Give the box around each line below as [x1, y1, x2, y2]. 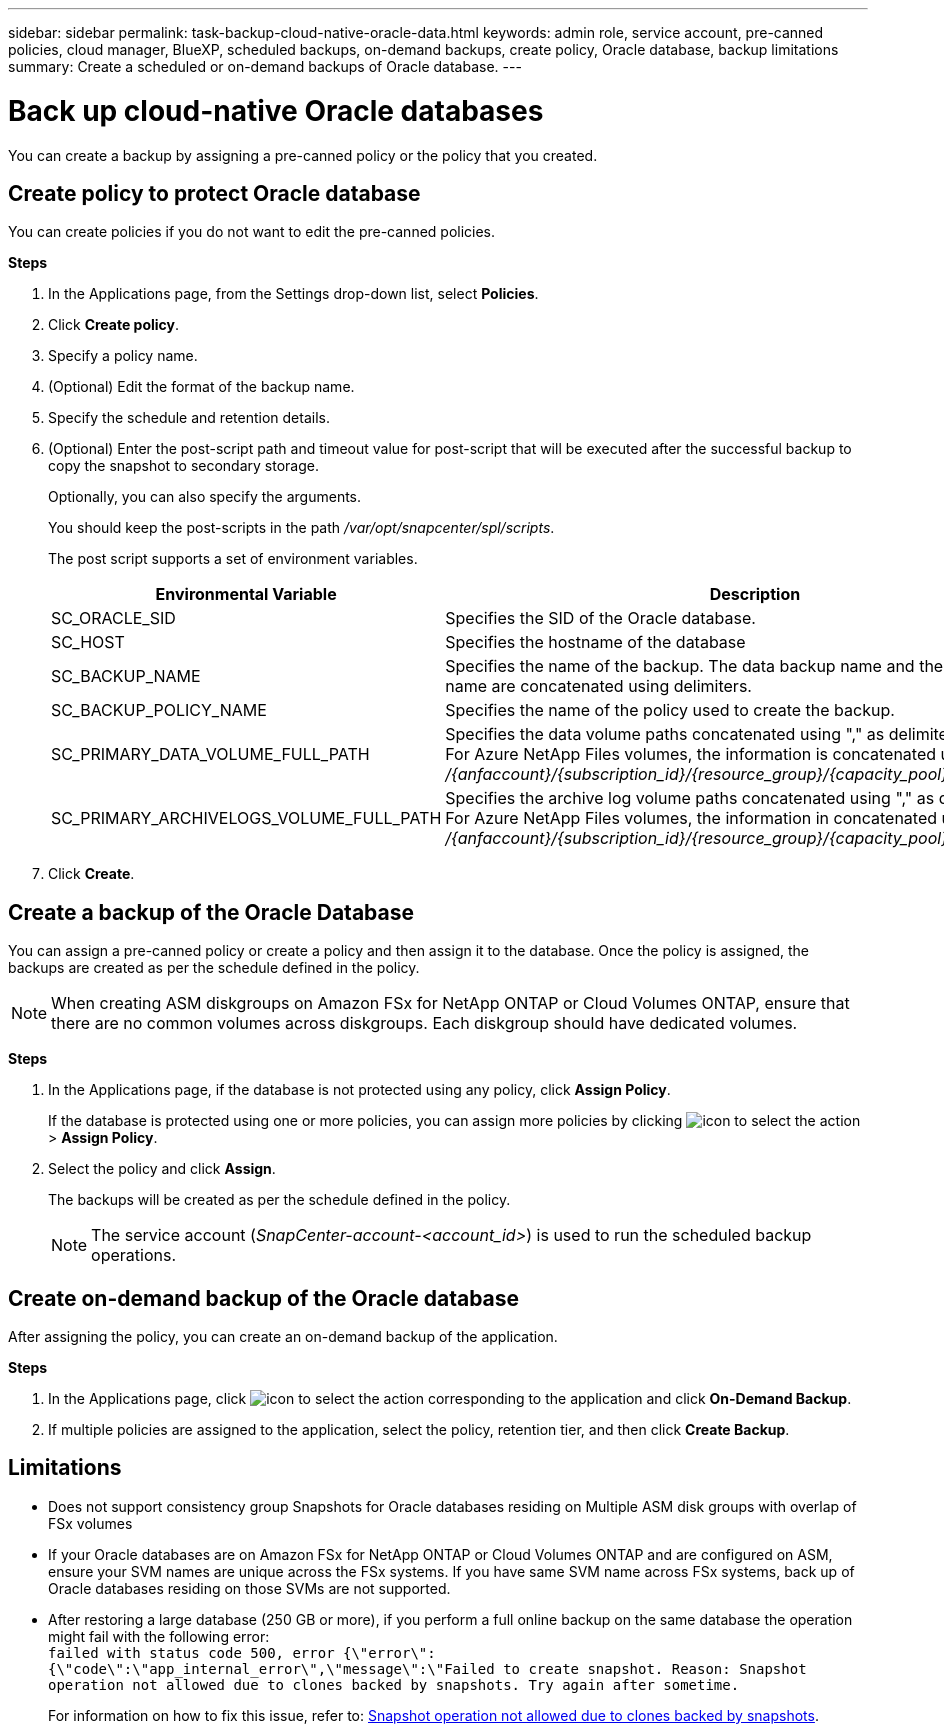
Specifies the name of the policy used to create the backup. [445, 700, 895, 721]
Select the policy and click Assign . [48, 1160, 276, 1178]
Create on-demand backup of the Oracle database [8, 1285, 520, 1311]
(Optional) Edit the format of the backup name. [48, 378, 355, 396]
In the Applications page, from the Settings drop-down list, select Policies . [48, 285, 539, 303]
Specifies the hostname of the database [445, 632, 746, 653]
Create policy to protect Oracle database [8, 180, 421, 206]
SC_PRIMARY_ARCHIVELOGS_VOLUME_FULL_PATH [51, 808, 442, 829]
